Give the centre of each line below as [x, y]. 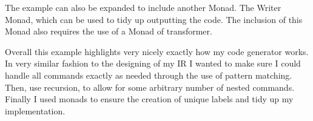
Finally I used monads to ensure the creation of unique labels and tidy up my [149, 99]
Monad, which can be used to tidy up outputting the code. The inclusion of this [154, 19]
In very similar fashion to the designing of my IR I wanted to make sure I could [153, 63]
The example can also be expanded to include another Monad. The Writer [143, 7]
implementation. [35, 110]
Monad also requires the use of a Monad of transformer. [109, 31]
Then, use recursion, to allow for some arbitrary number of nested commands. [150, 87]
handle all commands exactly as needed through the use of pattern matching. [149, 75]
